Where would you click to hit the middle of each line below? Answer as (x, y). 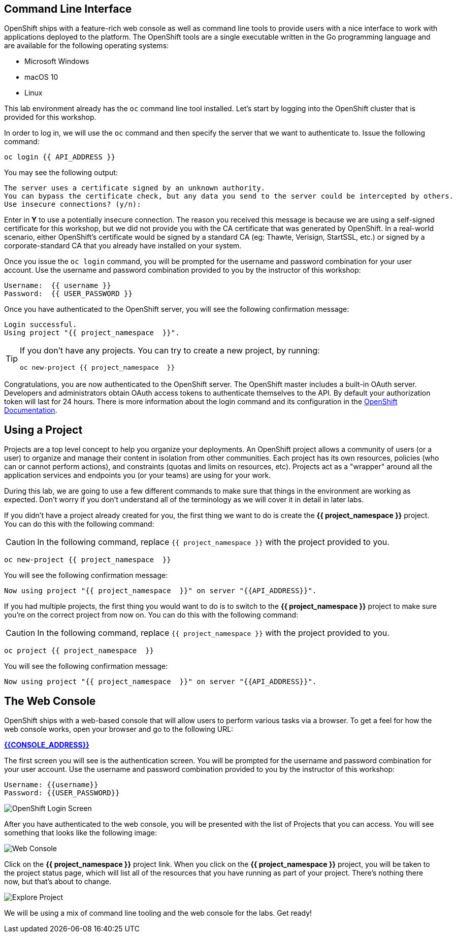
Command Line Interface (68, 9)
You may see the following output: (61, 173)
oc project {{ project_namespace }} (79, 651)
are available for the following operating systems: (87, 46)
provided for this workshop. (50, 117)
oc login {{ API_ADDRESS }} (60, 157)
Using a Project (43, 430)
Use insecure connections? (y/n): (73, 204)
